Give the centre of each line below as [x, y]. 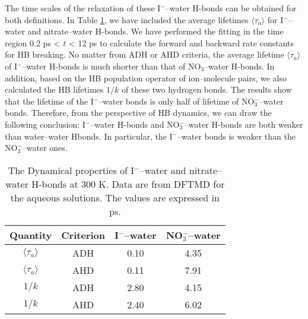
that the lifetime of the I [49, 101]
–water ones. [45, 148]
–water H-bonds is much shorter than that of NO [112, 66]
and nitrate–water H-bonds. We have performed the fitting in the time [155, 31]
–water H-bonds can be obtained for [231, 8]
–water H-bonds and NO [135, 124]
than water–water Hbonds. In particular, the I [89, 136]
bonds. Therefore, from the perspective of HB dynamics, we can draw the [138, 113]
